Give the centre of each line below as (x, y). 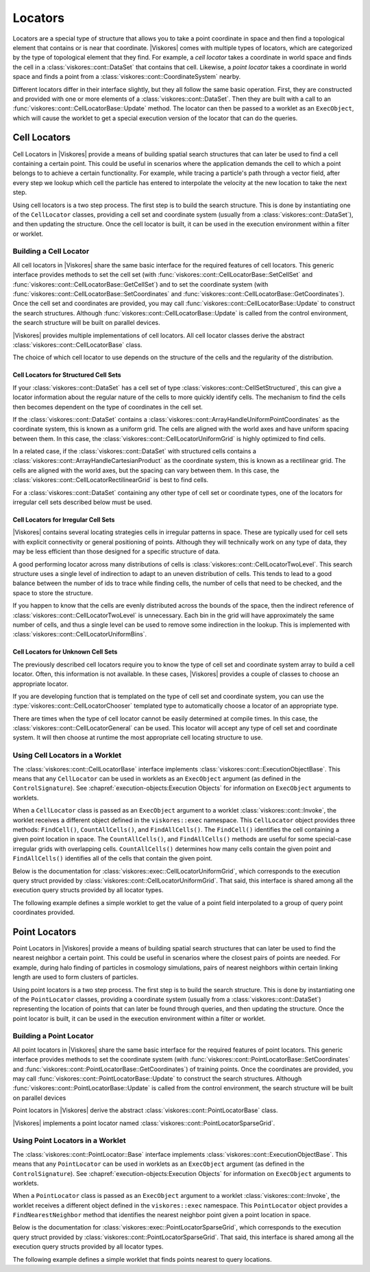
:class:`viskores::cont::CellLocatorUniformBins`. (80, 634)
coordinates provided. (44, 913)
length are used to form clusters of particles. (75, 977)
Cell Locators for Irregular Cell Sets (64, 520)
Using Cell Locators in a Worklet (67, 756)
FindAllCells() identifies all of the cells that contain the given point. (112, 859)
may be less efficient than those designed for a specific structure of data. (116, 551)
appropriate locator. (40, 684)
